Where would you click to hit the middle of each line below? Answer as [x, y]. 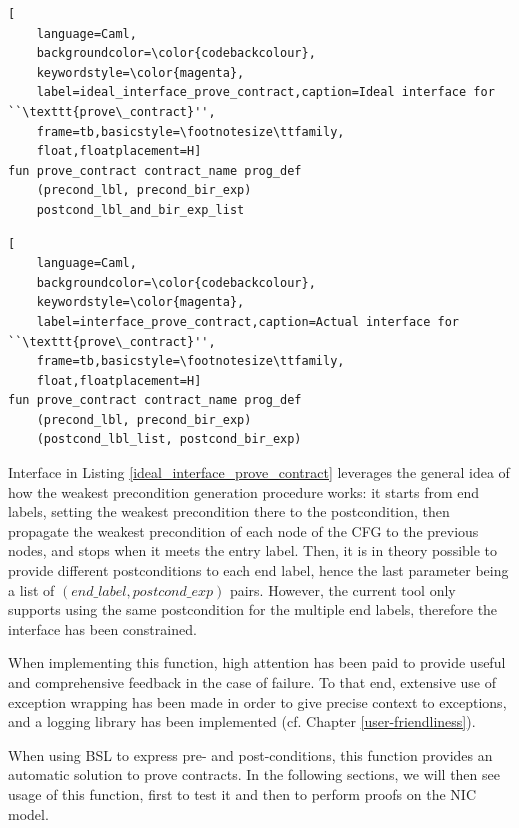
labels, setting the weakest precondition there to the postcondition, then [229, 511]
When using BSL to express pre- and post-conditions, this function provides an [250, 754]
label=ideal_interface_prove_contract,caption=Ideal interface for [265, 92]
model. [28, 813]
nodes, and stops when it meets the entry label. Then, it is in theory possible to [253, 550]
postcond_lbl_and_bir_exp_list [140, 209]
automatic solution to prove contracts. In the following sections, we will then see [254, 774]
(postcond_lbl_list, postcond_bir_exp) [169, 439]
